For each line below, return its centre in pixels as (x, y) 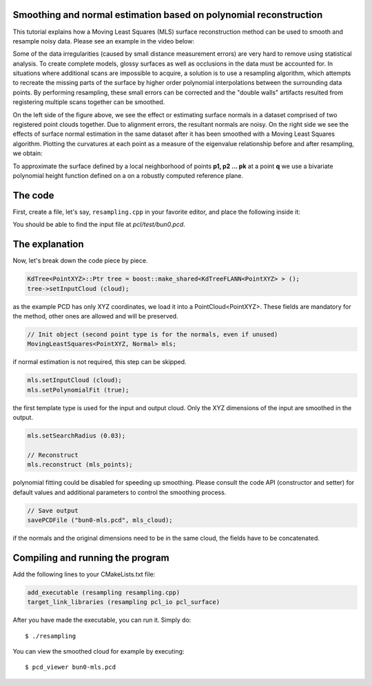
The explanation (48, 244)
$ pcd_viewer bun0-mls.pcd (71, 667)
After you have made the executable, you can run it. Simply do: (102, 620)
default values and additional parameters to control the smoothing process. (120, 492)
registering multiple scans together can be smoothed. (89, 102)
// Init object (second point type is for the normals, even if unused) (153, 334)
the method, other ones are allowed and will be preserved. (95, 316)
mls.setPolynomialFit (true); (78, 390)
